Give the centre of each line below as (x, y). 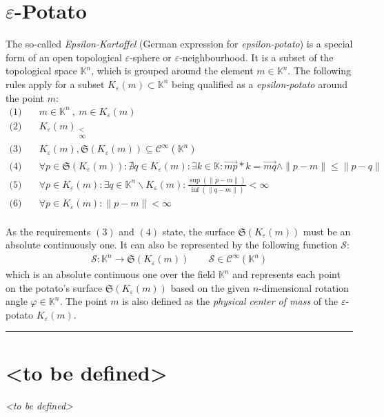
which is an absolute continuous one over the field (111, 274)
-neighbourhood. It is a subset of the (256, 57)
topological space (41, 71)
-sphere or (151, 57)
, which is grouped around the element (172, 71)
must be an (327, 231)
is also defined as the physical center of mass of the (230, 301)
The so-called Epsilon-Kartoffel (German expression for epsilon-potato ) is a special (179, 44)
